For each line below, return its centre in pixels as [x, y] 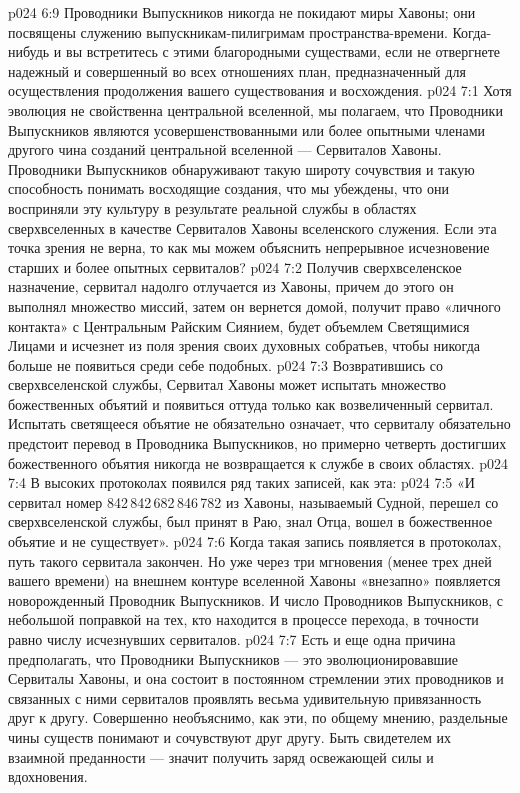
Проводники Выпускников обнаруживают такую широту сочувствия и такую [241, 168]
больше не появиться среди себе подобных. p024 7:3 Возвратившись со [225, 364]
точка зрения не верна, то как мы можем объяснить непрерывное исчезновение [249, 247]
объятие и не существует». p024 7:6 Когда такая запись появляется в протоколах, [255, 541]
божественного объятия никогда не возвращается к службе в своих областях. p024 [258, 462]
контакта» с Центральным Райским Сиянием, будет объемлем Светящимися [239, 325]
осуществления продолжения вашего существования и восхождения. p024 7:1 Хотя [260, 90]
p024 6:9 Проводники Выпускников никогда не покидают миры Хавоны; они [242, 12]
